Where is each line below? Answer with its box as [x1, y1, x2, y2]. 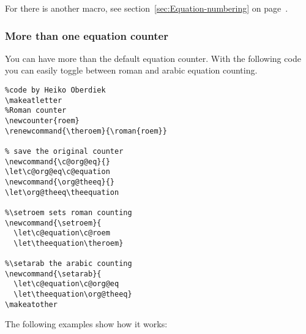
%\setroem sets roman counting [5, 208, 132, 217]
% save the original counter [5, 146, 124, 156]
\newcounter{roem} [5, 116, 80, 125]
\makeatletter [5, 96, 62, 105]
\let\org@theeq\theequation [5, 188, 119, 197]
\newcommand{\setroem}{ [5, 218, 102, 227]
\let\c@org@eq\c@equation [5, 167, 110, 176]
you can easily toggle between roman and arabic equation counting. [5, 64, 258, 77]
